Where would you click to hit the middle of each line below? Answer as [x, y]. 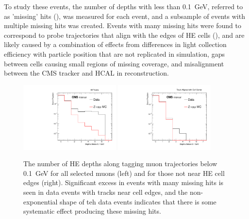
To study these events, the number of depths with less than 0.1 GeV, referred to [124, 6]
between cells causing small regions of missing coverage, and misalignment [114, 63]
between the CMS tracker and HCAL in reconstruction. [86, 73]
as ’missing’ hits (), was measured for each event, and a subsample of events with [124, 16]
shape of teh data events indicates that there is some [138, 201]
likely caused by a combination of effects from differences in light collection [115, 44]
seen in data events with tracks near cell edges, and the [106, 192]
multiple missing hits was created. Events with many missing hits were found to [123, 25]
